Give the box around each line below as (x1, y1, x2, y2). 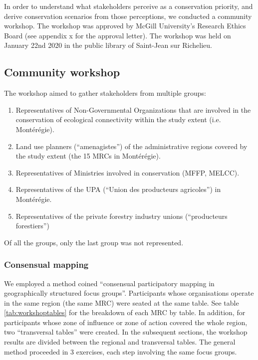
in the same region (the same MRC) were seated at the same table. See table (4, 297, 239, 308)
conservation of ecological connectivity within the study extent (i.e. (15, 114, 221, 125)
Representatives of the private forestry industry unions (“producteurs (15, 210, 228, 221)
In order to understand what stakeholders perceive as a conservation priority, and (4, 1, 253, 11)
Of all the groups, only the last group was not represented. (4, 237, 184, 247)
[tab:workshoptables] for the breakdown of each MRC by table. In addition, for (4, 307, 246, 318)
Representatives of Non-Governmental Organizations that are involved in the (15, 104, 251, 115)
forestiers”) (15, 220, 49, 231)
